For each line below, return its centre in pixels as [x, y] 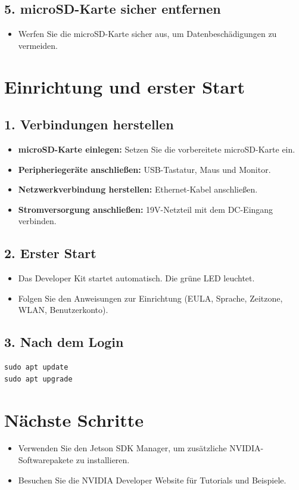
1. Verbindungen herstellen [89, 124]
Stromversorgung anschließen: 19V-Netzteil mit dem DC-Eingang [146, 209]
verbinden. [37, 221]
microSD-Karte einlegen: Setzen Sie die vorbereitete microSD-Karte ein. [157, 149]
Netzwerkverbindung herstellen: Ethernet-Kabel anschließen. [138, 189]
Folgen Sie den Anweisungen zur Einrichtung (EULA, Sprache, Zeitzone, [150, 298]
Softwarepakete [46, 460]
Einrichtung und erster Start [124, 86]
